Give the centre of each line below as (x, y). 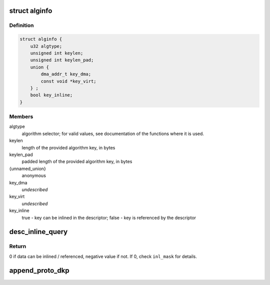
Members (21, 116)
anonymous (34, 175)
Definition (21, 25)
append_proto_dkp (39, 271)
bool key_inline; (51, 95)
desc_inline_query (38, 232)
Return (18, 246)
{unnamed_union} (27, 168)
